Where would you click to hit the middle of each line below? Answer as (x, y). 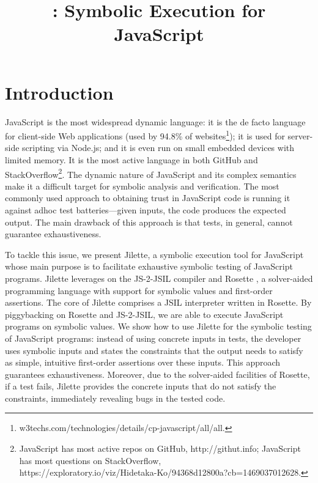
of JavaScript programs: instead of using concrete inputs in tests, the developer (153, 338)
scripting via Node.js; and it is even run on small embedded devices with (158, 148)
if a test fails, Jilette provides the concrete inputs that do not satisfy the (141, 386)
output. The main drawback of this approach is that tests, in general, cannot (149, 222)
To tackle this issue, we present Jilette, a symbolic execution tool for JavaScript (154, 254)
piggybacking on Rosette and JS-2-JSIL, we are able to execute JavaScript (144, 314)
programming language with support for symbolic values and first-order (139, 290)
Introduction (59, 92)
